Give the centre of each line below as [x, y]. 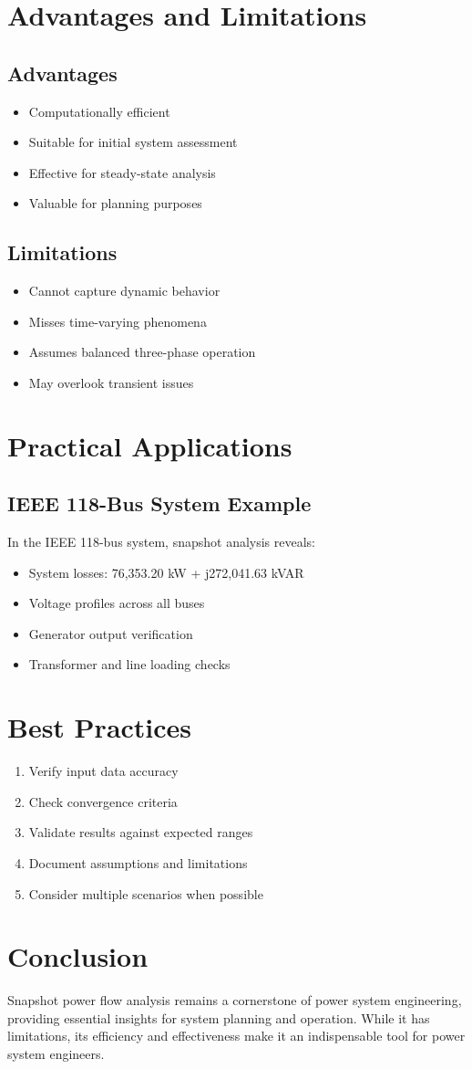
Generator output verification [111, 633]
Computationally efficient [99, 111]
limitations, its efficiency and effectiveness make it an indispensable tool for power [236, 1036]
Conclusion [78, 956]
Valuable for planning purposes [115, 203]
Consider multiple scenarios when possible [146, 893]
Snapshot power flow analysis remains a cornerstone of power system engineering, [235, 1000]
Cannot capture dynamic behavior [124, 291]
